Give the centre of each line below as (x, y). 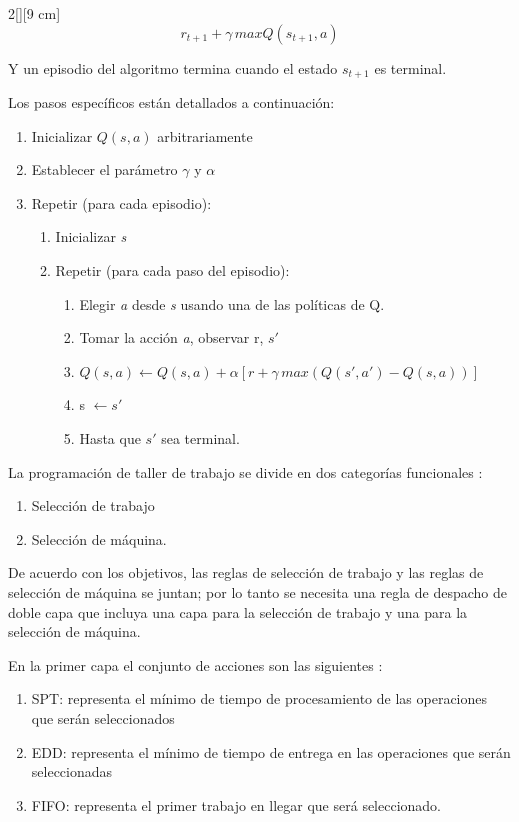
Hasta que (110, 437)
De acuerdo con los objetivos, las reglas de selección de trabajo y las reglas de (246, 572)
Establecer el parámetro (104, 169)
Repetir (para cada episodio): (121, 202)
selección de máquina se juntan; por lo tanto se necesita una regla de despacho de (257, 591)
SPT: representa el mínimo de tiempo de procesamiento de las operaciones (259, 698)
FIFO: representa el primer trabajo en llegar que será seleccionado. (236, 804)
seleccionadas (72, 771)
